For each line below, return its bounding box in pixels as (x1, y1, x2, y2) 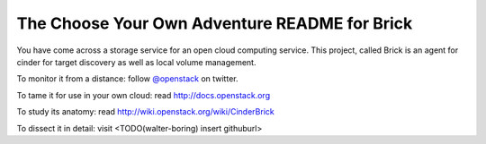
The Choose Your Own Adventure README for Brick (16, 13, 413, 33)
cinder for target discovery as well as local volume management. (16, 56, 256, 67)
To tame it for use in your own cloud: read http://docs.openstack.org (16, 89, 270, 100)
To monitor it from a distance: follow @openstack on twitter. (16, 73, 238, 84)
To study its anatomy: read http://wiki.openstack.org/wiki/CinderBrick (16, 106, 274, 117)
